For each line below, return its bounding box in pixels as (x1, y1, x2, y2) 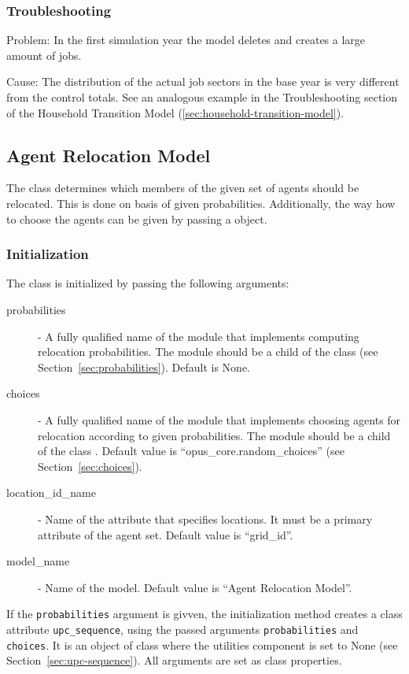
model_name (6, 553, 70, 569)
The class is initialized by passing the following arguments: (6, 275, 289, 291)
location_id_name (6, 484, 96, 501)
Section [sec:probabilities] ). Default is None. (38, 358, 251, 375)
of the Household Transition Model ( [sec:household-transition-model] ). (6, 104, 345, 120)
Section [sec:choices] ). (38, 457, 142, 474)
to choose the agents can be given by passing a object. (6, 210, 267, 227)
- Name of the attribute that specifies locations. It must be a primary (38, 510, 373, 527)
